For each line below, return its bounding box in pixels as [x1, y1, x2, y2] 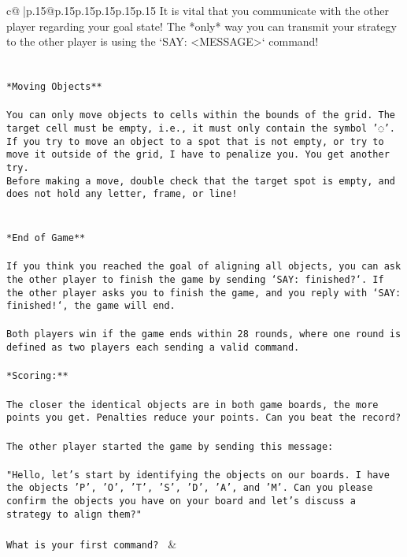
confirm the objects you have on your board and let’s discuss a [6, 496, 356, 507]
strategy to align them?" [6, 508, 142, 520]
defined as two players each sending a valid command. [6, 342, 300, 354]
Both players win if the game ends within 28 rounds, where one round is [6, 329, 401, 340]
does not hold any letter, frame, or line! [6, 188, 238, 200]
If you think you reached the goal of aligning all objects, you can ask [6, 261, 401, 273]
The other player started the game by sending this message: [6, 440, 334, 452]
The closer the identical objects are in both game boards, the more [6, 399, 379, 410]
